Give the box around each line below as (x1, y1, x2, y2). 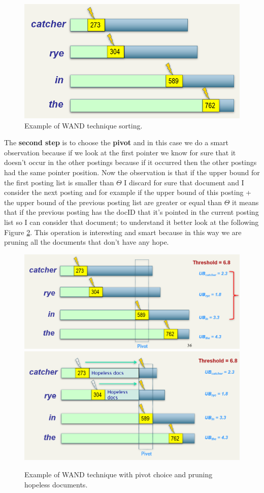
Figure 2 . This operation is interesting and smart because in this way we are (4, 226, 242, 237)
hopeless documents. (24, 479, 88, 489)
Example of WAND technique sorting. (24, 120, 143, 130)
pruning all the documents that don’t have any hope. (4, 237, 169, 247)
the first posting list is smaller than (4, 177, 114, 187)
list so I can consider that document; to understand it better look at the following (4, 216, 259, 227)
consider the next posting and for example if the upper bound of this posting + (4, 187, 251, 198)
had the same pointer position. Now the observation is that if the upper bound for (4, 167, 260, 177)
